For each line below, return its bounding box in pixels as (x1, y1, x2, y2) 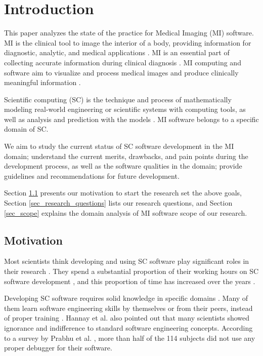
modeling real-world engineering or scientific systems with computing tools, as (4, 104, 246, 114)
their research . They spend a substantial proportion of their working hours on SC (4, 266, 259, 276)
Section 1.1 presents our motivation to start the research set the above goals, (4, 187, 242, 198)
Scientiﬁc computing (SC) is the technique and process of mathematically (4, 94, 232, 104)
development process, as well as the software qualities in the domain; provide (4, 161, 242, 171)
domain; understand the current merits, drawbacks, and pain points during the (4, 150, 248, 161)
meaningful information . (4, 77, 81, 88)
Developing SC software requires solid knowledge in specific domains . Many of (4, 293, 248, 303)
